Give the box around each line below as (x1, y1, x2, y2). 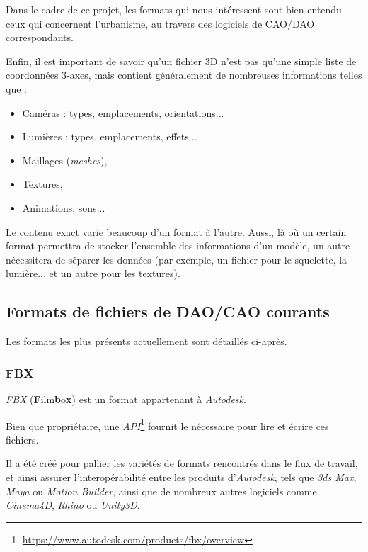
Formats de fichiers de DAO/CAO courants (6, 300, 330, 322)
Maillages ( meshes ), (22, 152, 108, 167)
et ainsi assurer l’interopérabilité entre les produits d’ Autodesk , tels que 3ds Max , (6, 469, 357, 484)
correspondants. (6, 30, 74, 45)
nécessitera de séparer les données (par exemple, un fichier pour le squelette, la (6, 252, 347, 266)
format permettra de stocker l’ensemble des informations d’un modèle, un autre (6, 238, 350, 253)
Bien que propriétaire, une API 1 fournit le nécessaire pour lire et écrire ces (6, 416, 329, 433)
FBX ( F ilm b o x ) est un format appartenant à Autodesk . (6, 391, 246, 406)
